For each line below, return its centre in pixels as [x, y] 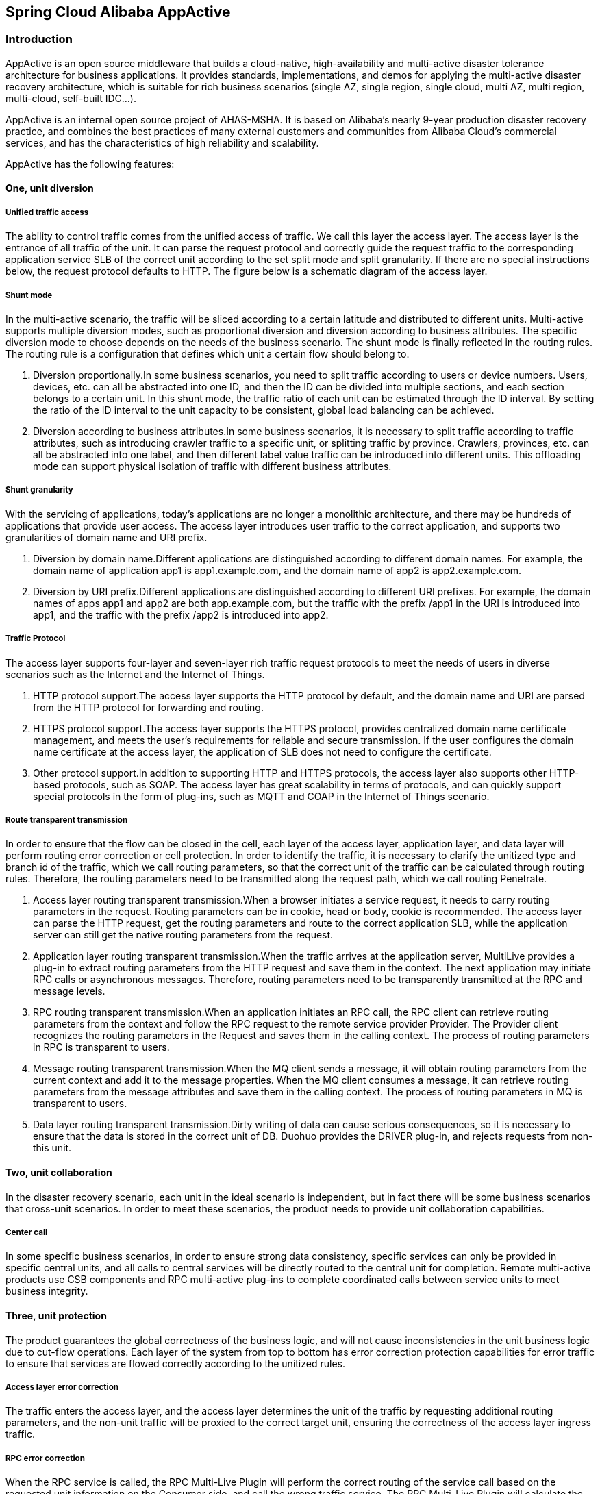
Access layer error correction [62, 1387]
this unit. [52, 1148]
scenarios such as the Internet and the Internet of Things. [135, 674]
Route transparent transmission [67, 820]
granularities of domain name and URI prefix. [107, 537]
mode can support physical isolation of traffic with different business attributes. [212, 466]
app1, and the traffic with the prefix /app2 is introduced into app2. [181, 614]
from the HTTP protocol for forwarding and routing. [148, 707]
